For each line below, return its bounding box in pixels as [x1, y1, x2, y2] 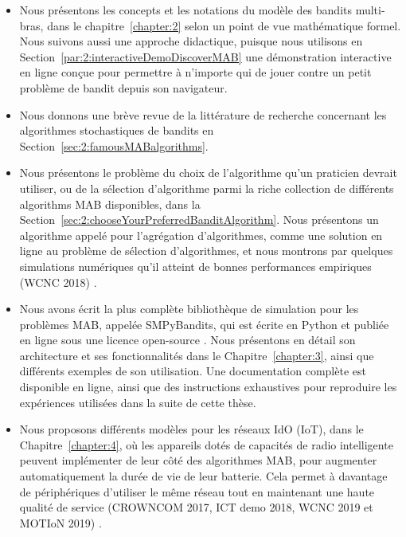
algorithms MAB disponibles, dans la [19, 195, 201, 212]
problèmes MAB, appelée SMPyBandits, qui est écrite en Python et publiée [19, 316, 389, 332]
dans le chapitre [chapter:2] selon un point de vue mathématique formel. [47, 17, 401, 33]
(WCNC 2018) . [19, 273, 97, 290]
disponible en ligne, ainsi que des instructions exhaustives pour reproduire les [19, 378, 397, 395]
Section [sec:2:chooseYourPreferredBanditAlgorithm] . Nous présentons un [19, 211, 379, 228]
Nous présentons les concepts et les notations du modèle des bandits [19, 2, 352, 18]
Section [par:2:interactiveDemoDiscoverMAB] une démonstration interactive [19, 48, 392, 65]
